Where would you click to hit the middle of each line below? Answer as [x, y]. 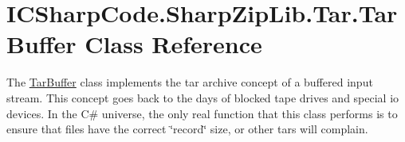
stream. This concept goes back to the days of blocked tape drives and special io [203, 97]
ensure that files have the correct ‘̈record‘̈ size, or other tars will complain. [187, 129]
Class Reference [173, 44]
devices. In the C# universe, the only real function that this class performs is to [202, 113]
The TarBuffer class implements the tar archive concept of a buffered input [190, 82]
